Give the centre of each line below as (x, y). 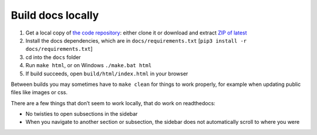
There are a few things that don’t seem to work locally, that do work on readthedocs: (113, 103)
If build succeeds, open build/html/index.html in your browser (107, 74)
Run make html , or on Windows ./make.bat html (89, 65)
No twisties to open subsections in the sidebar (82, 114)
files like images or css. (39, 92)
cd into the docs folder (53, 57)
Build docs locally (55, 15)
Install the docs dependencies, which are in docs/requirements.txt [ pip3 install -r (136, 40)
